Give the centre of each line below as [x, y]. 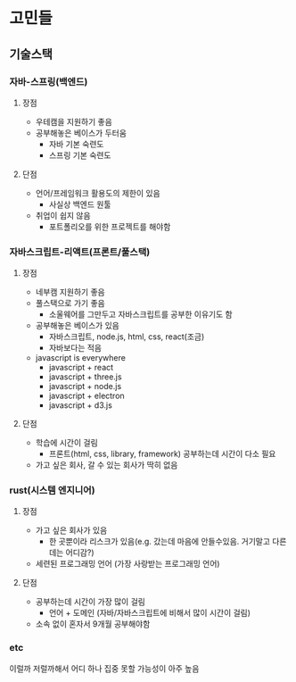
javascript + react [81, 368]
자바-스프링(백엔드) [49, 81]
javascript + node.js [85, 387]
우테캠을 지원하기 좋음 [74, 121]
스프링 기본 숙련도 [80, 155]
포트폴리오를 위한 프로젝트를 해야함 [110, 226]
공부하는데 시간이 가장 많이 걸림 [90, 602]
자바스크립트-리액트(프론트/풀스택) [80, 252]
